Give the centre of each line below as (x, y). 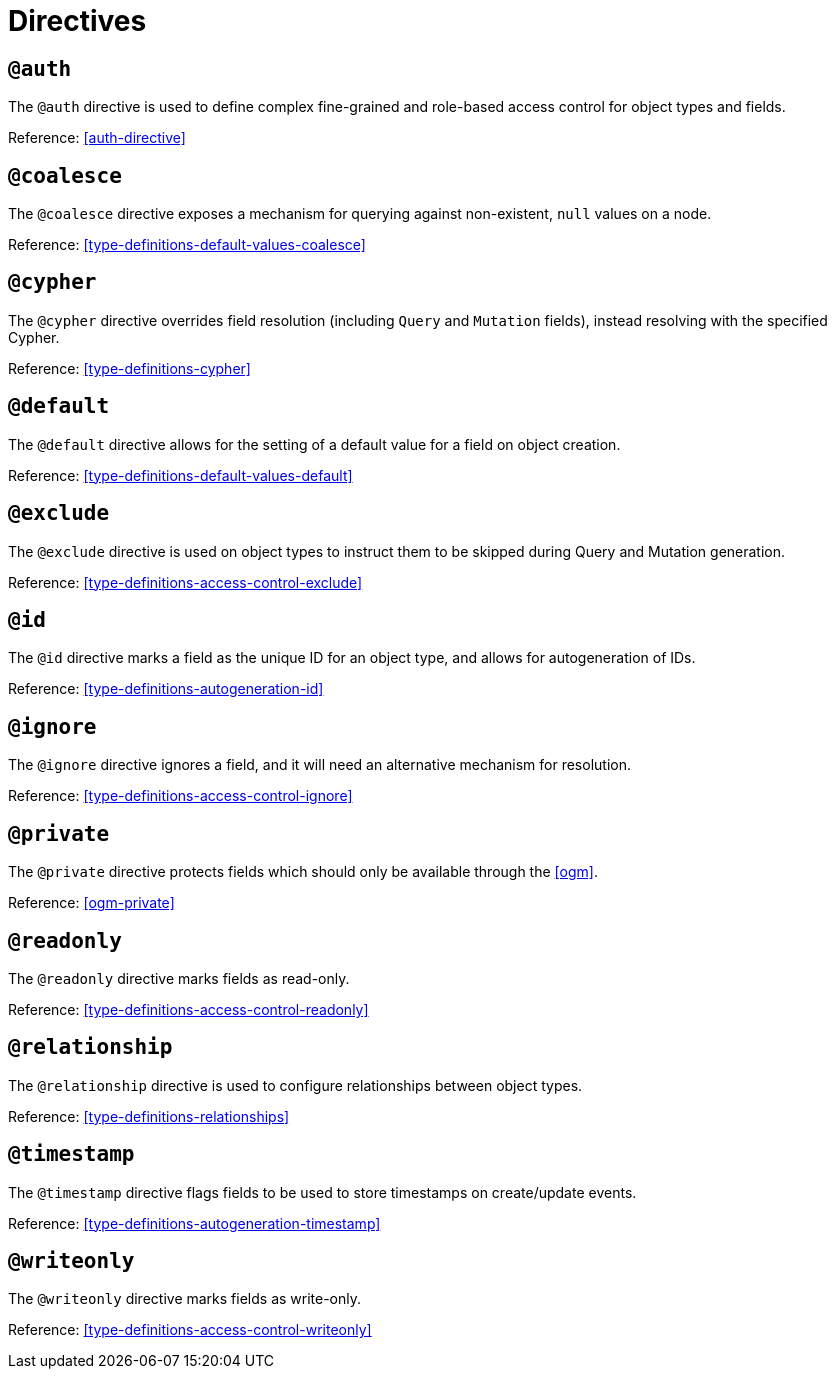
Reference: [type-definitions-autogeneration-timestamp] (194, 1223)
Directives (77, 21)
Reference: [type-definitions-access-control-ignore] (180, 796)
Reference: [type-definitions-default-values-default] (180, 475)
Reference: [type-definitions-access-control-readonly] (188, 1009)
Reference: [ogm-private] (91, 903)
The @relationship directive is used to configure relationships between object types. (295, 1085)
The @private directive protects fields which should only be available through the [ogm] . (303, 872)
